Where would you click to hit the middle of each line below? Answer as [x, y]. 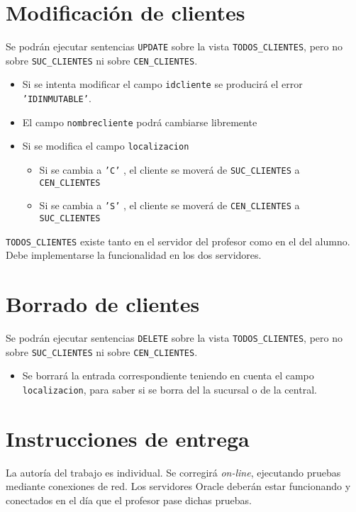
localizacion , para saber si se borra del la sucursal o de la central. [169, 389]
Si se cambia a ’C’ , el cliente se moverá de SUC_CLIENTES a [169, 170]
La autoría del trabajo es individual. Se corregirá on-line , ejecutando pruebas [173, 472]
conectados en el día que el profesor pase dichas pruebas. [129, 500]
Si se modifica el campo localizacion [106, 146]
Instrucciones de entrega [128, 438]
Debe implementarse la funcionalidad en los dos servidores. [134, 255]
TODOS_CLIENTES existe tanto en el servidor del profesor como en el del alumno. [178, 241]
